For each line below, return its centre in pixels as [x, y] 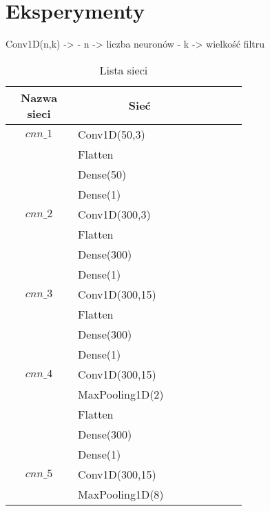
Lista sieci [124, 70]
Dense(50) [102, 174]
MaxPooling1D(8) [121, 494]
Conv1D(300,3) [114, 214]
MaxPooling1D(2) [121, 394]
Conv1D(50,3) [112, 134]
